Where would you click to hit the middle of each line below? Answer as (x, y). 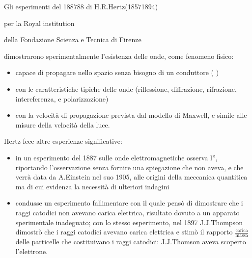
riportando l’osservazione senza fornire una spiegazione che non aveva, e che (129, 167)
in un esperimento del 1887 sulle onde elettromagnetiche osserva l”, (116, 157)
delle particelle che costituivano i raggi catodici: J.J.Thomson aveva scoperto (131, 241)
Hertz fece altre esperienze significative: (63, 141)
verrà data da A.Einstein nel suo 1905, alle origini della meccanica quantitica (131, 177)
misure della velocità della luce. (63, 124)
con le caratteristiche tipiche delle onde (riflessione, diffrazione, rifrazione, (126, 89)
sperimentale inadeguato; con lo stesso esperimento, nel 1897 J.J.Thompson (129, 222)
